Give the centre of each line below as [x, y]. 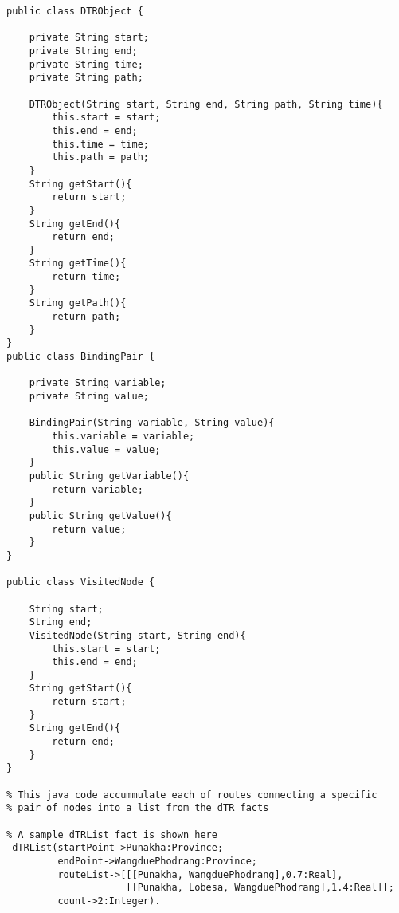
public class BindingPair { [81, 357]
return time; [86, 277]
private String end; [83, 51]
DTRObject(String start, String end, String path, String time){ [206, 104]
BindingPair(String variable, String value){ [152, 423]
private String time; [86, 64]
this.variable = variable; [123, 436]
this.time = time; [100, 144]
